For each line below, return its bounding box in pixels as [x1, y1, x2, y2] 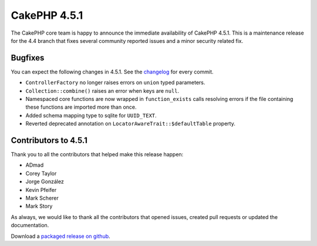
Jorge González [25, 178, 64, 185]
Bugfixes [11, 53, 45, 63]
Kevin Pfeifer [25, 186, 57, 193]
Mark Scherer [25, 194, 59, 202]
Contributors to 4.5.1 [11, 136, 87, 145]
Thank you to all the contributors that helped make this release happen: [11, 151, 184, 158]
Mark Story [25, 203, 53, 210]
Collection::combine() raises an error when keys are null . [25, 87, 180, 94]
